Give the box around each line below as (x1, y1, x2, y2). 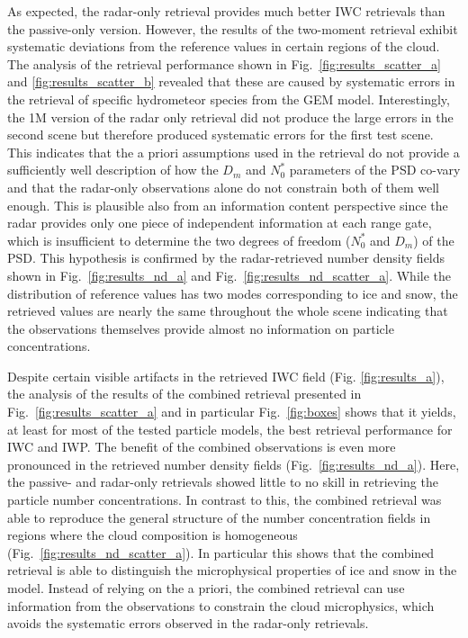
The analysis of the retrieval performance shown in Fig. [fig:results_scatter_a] (7, 54, 441, 73)
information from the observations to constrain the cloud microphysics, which (7, 596, 435, 615)
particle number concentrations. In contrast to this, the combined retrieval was (7, 490, 442, 509)
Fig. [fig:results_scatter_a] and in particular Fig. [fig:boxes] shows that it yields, (7, 402, 456, 421)
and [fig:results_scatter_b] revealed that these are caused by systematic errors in (7, 72, 455, 91)
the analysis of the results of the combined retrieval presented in (7, 384, 362, 403)
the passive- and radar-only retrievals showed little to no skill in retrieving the (7, 472, 438, 491)
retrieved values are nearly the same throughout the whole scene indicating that (7, 301, 448, 320)
